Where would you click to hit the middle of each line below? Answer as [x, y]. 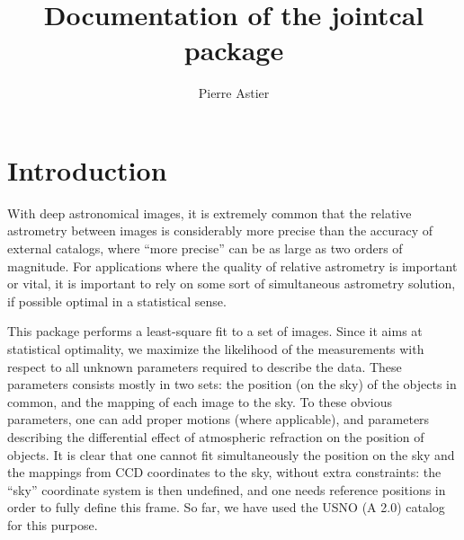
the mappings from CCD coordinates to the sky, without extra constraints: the [224, 472]
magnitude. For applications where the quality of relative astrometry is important [232, 266]
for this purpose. [53, 524]
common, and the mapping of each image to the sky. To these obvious [200, 401]
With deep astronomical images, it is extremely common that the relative [210, 212]
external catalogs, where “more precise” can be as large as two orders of [205, 248]
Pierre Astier [234, 93]
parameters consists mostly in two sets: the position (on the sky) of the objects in [232, 384]
